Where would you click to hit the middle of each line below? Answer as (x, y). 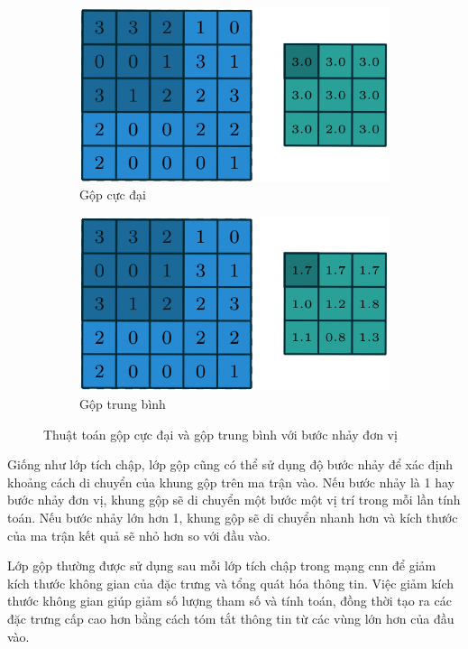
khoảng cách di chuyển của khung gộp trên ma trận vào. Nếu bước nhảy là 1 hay (231, 482)
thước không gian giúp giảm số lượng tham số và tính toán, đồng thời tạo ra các (229, 601)
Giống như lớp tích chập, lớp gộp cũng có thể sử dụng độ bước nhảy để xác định (230, 464)
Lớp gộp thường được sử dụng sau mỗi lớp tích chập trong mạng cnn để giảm (222, 566)
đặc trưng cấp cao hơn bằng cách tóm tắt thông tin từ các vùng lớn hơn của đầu (231, 618)
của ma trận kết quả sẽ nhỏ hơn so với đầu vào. (139, 535)
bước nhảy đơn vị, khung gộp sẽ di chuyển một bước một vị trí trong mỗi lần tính (234, 500)
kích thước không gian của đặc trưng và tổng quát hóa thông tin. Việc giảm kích (231, 583)
